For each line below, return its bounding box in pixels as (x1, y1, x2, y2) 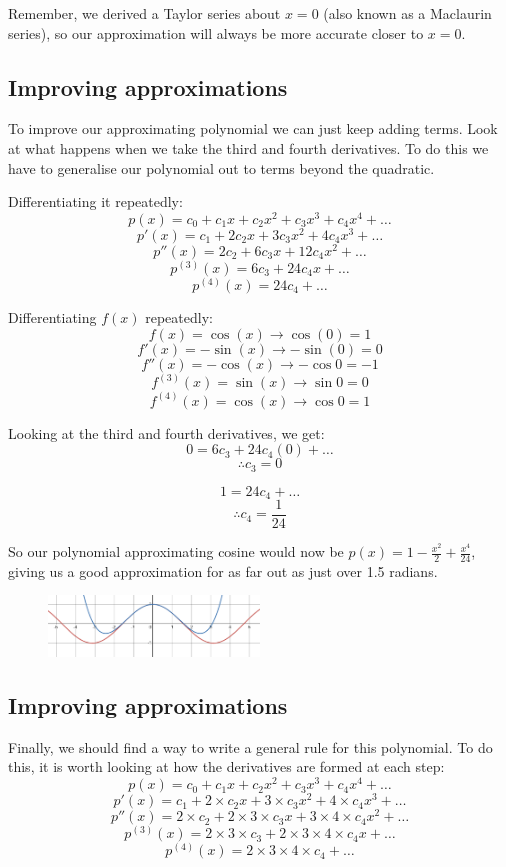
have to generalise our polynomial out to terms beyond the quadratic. (8, 157, 435, 178)
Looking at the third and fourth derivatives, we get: (8, 422, 325, 443)
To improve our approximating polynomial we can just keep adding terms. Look (8, 118, 498, 139)
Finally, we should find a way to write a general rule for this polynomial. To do (8, 736, 493, 757)
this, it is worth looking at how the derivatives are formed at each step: (8, 756, 445, 777)
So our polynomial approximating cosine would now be (8, 541, 344, 562)
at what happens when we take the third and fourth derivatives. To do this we (8, 137, 489, 158)
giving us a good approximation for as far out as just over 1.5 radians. (8, 560, 438, 581)
